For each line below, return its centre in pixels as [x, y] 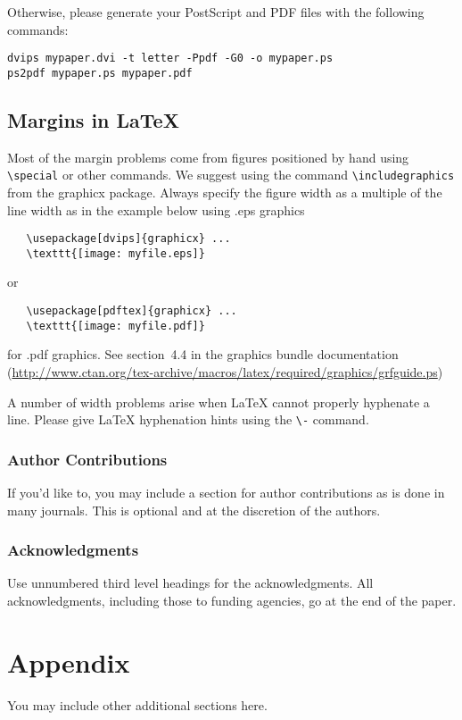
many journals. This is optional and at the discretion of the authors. [194, 510]
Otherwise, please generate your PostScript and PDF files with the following [216, 12]
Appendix [69, 661]
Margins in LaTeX [93, 119]
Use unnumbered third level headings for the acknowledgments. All [190, 583]
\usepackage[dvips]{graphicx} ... [128, 239]
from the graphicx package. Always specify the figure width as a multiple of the [225, 192]
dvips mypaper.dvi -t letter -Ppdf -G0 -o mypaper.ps [170, 59]
